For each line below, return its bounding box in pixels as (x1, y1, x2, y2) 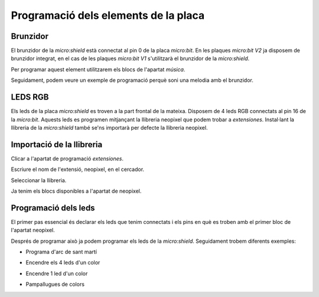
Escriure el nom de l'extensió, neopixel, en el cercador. (11, 166, 145, 173)
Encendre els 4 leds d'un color (25, 259, 100, 266)
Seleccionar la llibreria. (11, 177, 67, 184)
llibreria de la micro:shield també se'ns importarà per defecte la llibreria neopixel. (11, 124, 208, 131)
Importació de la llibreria (11, 139, 103, 150)
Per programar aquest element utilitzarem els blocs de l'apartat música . (11, 65, 185, 73)
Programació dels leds (11, 203, 95, 213)
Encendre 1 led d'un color (25, 270, 88, 277)
